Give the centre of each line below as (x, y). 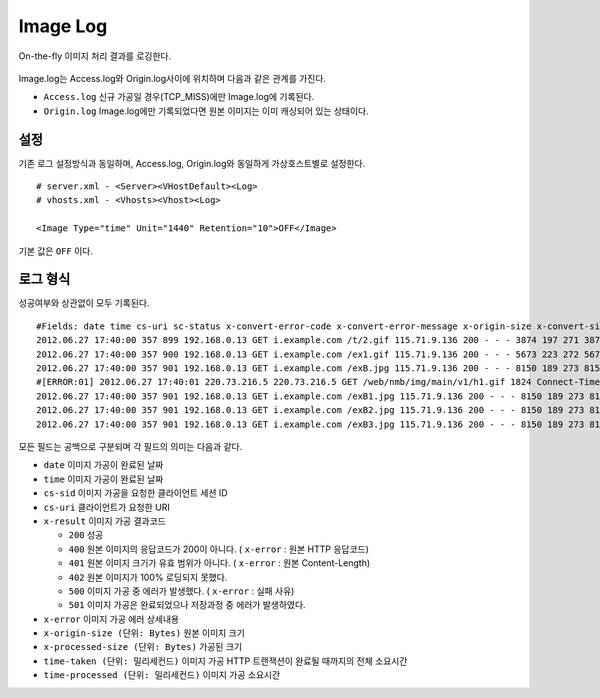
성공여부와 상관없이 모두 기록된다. (84, 303)
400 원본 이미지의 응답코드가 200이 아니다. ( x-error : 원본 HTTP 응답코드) (219, 549)
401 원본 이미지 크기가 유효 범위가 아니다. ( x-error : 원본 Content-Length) (219, 563)
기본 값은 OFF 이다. (56, 251)
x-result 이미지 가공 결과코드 (105, 521)
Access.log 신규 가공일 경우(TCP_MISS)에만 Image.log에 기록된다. (179, 97)
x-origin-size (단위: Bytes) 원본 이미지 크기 (144, 633)
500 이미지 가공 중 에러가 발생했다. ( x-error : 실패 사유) (181, 591)
